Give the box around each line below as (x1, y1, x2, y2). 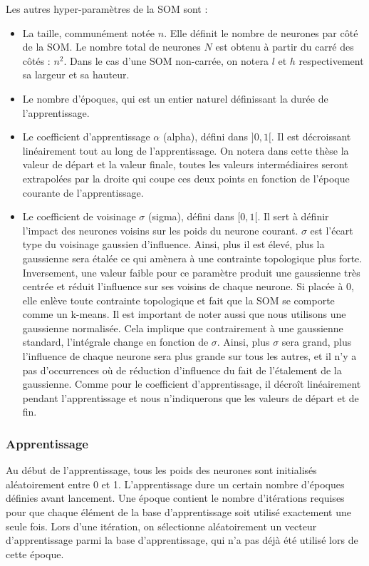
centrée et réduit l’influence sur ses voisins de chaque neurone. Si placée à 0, (22, 279, 355, 294)
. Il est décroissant (271, 129, 351, 144)
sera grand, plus (281, 334, 352, 349)
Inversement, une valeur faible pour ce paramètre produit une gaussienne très (22, 264, 360, 279)
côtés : (22, 53, 51, 68)
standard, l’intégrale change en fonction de (22, 334, 209, 349)
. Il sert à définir (257, 209, 329, 224)
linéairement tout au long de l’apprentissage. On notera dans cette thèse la (22, 143, 349, 158)
